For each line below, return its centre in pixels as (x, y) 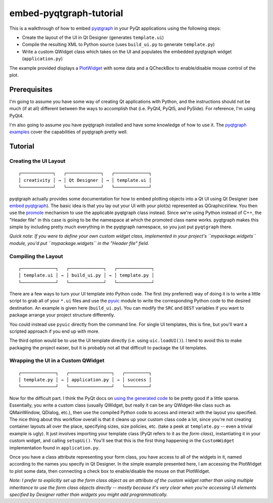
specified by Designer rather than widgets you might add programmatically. (88, 494)
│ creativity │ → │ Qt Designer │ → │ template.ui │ (85, 180)
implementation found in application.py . (55, 447)
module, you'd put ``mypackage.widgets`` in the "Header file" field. (79, 243)
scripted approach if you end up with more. (54, 331)
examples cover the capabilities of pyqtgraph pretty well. (69, 132)
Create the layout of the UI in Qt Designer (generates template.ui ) (93, 37)
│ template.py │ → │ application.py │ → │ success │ (85, 380)
